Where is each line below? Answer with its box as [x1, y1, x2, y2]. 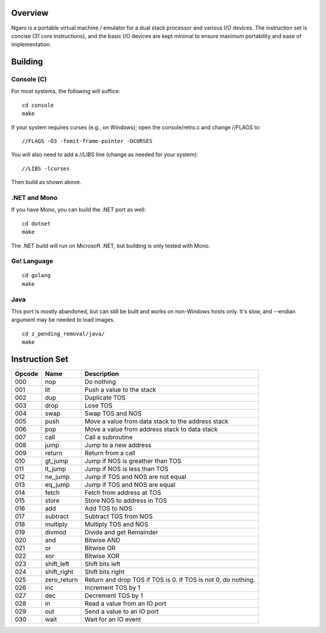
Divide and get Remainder [85, 528, 158, 536]
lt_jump [45, 465, 66, 473]
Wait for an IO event [85, 616, 141, 624]
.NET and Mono [11, 193, 58, 202]
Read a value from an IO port [85, 599, 167, 608]
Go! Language [11, 257, 54, 266]
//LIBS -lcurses [22, 165, 70, 172]
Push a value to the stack [85, 386, 156, 394]
